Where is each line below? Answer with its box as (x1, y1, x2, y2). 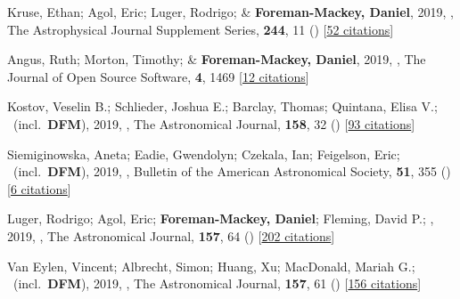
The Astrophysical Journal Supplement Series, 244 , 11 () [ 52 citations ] (7, 20, 394, 38)
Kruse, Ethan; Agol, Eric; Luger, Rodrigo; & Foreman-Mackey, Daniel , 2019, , (7, 3, 455, 20)
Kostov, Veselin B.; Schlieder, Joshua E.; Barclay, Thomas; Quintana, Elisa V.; (7, 97, 438, 116)
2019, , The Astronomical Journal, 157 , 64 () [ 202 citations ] (7, 226, 335, 245)
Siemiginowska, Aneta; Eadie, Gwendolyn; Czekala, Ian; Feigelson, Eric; (7, 144, 400, 163)
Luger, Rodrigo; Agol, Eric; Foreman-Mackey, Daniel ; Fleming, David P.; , (7, 209, 434, 228)
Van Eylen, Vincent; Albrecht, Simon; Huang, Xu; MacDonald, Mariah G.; (7, 256, 415, 275)
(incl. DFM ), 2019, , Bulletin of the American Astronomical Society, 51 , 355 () (12, 162, 451, 181)
